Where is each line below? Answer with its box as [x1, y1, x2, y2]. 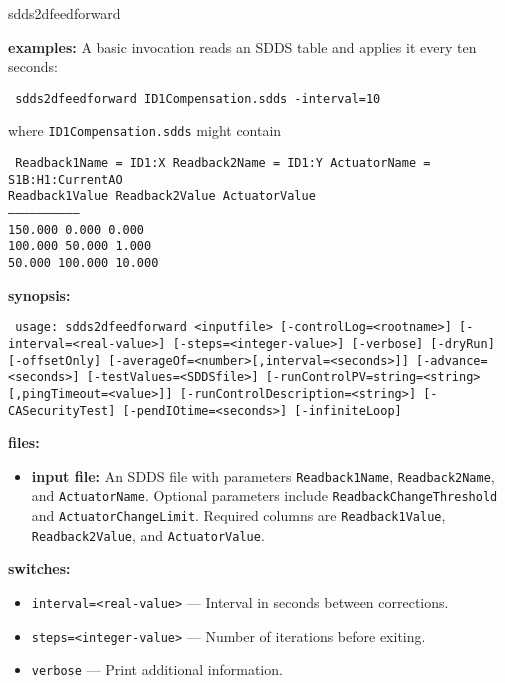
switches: [8, 558, 71, 579]
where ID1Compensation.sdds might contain [8, 120, 282, 141]
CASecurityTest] [8, 403, 116, 418]
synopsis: [8, 284, 71, 305]
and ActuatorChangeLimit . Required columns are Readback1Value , [31, 505, 446, 526]
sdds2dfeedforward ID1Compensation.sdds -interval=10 [15, 91, 381, 106]
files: [8, 432, 40, 453]
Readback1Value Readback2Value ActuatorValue [8, 189, 316, 204]
